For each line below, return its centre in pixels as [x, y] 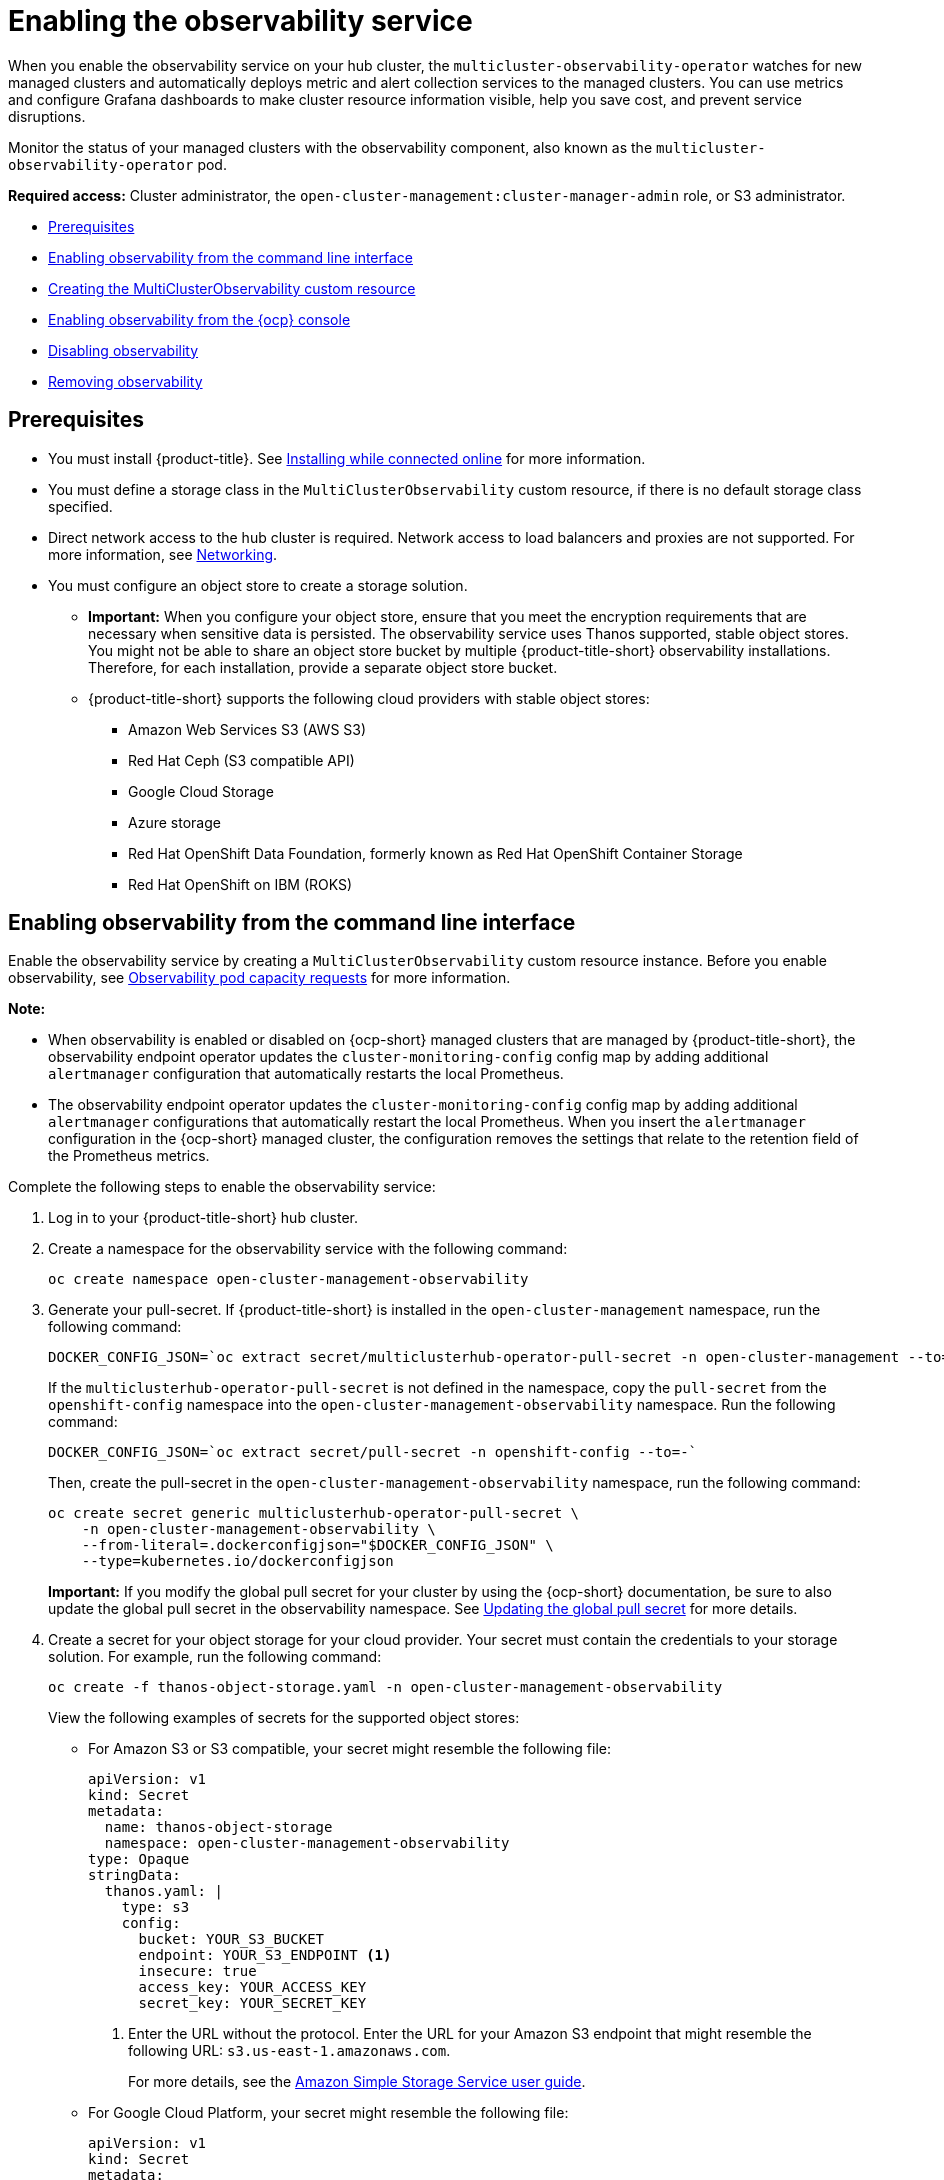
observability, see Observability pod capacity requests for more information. [259, 978]
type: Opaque [139, 1859]
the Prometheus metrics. [129, 1156]
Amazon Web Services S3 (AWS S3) [247, 729]
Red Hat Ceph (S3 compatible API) [241, 760]
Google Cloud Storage [201, 791]
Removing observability [125, 381]
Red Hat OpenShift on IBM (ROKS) [240, 884]
